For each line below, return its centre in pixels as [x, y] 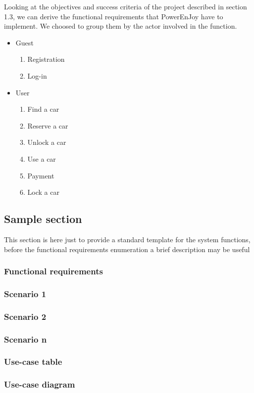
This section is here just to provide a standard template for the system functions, [127, 239]
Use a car [42, 158]
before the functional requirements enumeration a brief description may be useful [127, 249]
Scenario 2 [25, 316]
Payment [41, 175]
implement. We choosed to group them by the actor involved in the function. [121, 26]
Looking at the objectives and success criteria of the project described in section [126, 6]
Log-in [37, 75]
